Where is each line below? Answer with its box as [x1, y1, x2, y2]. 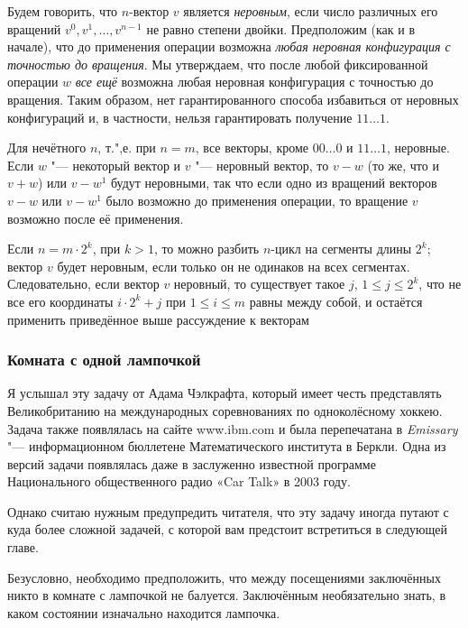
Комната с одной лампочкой [7, 348, 201, 371]
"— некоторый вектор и [50, 155, 181, 174]
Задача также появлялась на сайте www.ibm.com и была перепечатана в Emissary [7, 419, 458, 438]
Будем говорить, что [7, 2, 118, 20]
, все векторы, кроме [195, 138, 309, 157]
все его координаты [7, 291, 114, 310]
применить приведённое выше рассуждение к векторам [7, 309, 309, 328]
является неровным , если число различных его [183, 2, 438, 20]
